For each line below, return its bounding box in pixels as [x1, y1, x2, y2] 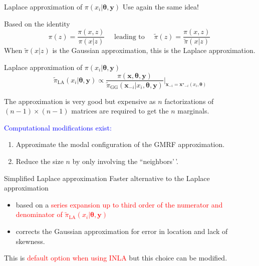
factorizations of [164, 95, 214, 106]
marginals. [177, 105, 209, 116]
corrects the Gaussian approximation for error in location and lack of [16, 225, 228, 236]
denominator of [16, 209, 63, 219]
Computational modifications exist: [4, 122, 112, 132]
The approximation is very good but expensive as [4, 95, 156, 106]
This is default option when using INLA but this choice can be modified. [4, 252, 227, 263]
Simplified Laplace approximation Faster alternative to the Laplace [4, 172, 210, 183]
